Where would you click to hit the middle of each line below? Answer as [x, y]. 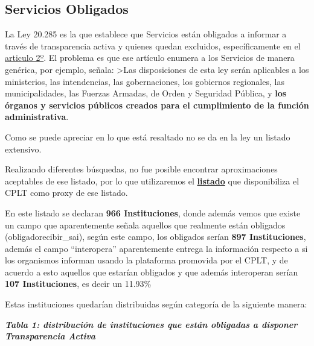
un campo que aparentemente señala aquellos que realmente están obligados [145, 225]
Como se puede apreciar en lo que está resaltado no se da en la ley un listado [148, 137]
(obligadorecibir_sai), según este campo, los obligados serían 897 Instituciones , [155, 237]
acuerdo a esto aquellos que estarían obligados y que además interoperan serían [152, 272]
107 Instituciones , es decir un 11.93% [78, 284]
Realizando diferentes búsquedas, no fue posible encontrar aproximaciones [141, 169]
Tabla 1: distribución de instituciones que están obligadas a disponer [151, 324]
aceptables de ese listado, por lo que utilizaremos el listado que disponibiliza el [152, 181]
